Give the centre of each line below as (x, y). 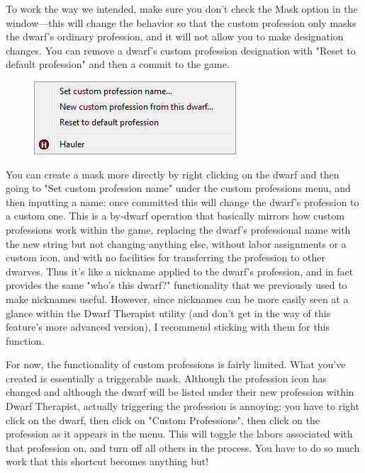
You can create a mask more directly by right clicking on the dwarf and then (173, 174)
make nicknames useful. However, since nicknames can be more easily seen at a (177, 298)
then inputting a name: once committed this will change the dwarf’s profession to (182, 201)
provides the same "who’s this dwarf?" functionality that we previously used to (176, 285)
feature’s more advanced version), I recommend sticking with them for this (168, 327)
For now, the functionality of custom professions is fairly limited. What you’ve (176, 364)
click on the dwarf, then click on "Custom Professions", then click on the (163, 420)
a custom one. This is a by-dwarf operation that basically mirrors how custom (175, 216)
